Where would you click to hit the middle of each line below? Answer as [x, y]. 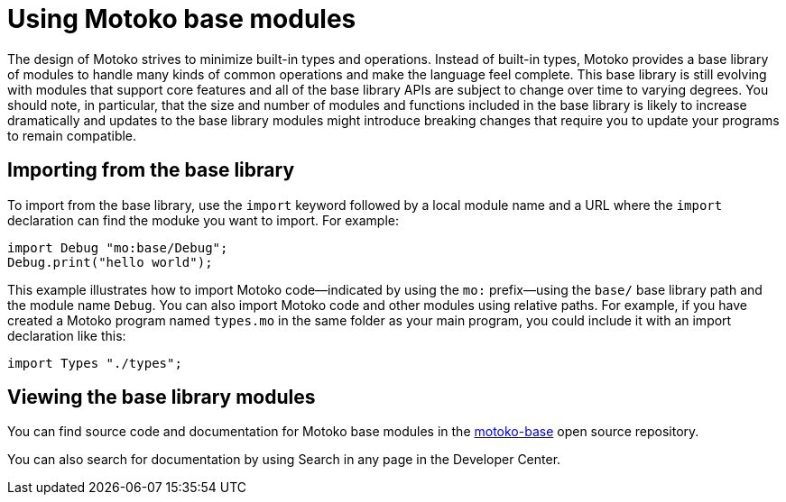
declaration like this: [67, 335]
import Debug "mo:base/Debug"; [118, 247]
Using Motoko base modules [182, 19]
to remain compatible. [72, 135]
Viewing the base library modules [162, 397]
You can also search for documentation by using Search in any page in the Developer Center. [284, 460]
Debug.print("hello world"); [110, 262]
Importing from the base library [151, 170]
